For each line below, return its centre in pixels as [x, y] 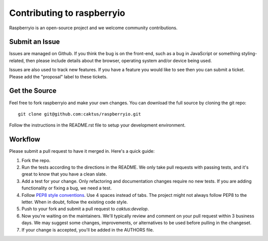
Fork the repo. [36, 160]
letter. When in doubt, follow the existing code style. [75, 202]
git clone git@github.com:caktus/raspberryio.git [80, 114]
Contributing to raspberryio [67, 13]
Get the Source [33, 91]
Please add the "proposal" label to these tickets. [58, 76]
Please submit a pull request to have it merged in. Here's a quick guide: [82, 151]
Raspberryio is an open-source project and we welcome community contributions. [93, 28]
